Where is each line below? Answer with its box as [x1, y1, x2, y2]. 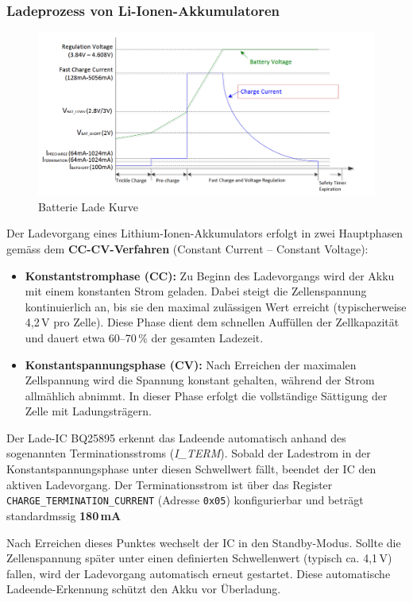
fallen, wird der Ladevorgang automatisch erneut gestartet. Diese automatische [6, 565, 391, 581]
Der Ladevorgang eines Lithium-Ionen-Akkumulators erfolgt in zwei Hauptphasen [6, 225, 403, 241]
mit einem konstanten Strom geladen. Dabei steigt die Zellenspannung [25, 283, 367, 299]
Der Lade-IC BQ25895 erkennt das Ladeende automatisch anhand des [6, 429, 346, 446]
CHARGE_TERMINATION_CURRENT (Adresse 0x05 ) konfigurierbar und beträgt [6, 492, 364, 508]
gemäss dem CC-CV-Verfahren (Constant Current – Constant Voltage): [6, 240, 369, 257]
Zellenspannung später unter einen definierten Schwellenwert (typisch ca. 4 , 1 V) [6, 550, 392, 566]
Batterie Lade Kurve [38, 198, 139, 214]
